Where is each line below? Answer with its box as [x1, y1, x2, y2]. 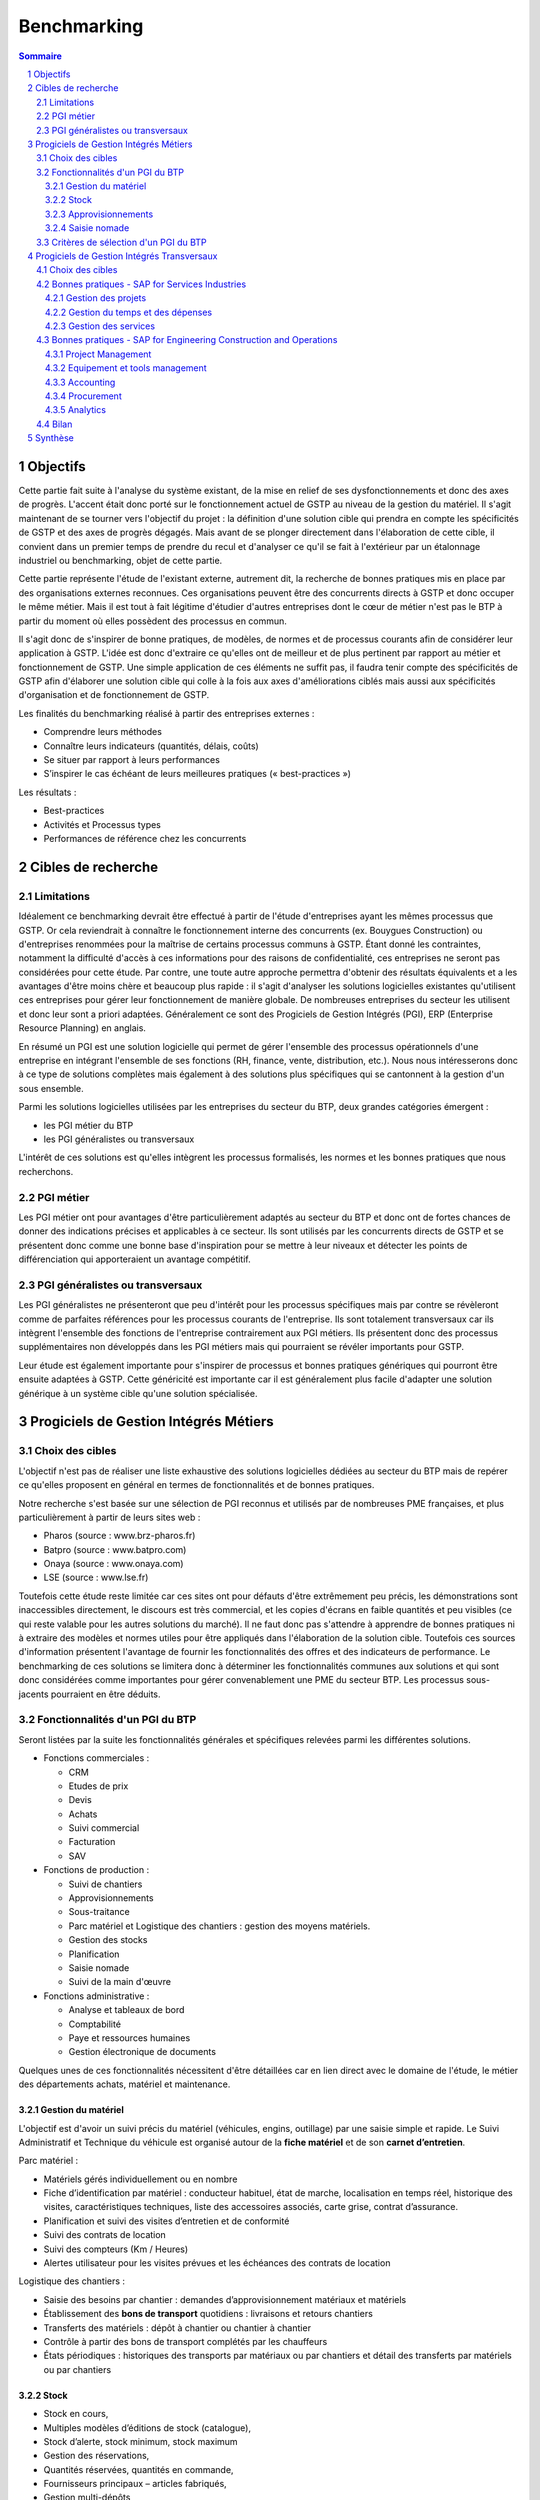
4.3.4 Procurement [45, 390, 122, 402]
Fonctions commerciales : [43, 1752, 150, 1764]
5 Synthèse [27, 432, 74, 444]
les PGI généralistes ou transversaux [43, 1133, 195, 1145]
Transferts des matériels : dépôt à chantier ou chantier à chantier [43, 2321, 312, 2334]
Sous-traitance [68, 1906, 130, 1918]
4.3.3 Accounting [45, 376, 116, 388]
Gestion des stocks [68, 1934, 148, 1946]
